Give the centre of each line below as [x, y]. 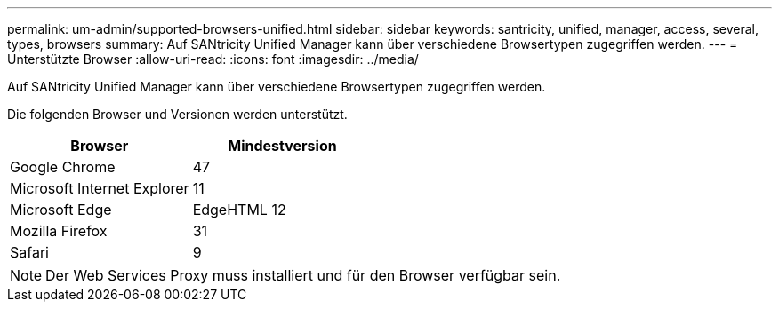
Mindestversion [282, 146]
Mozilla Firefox [59, 231]
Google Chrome [63, 167]
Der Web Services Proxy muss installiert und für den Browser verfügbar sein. [303, 275]
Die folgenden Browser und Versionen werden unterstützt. [177, 114]
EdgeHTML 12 [239, 210]
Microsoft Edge [61, 210]
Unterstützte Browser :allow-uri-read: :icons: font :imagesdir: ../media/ [213, 59]
